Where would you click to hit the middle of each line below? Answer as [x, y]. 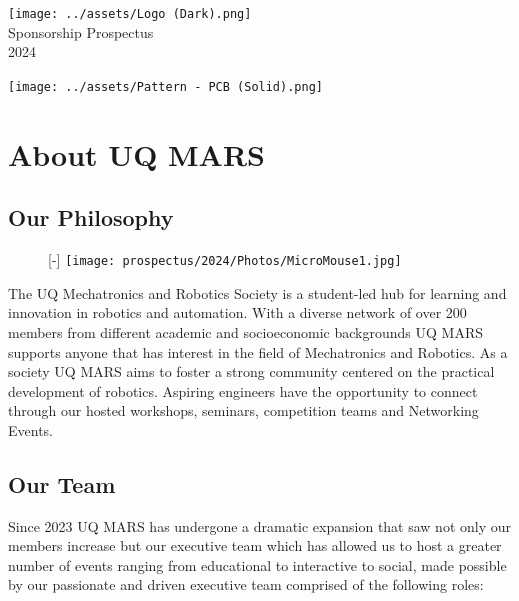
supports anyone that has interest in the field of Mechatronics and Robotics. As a [258, 351]
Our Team [62, 483]
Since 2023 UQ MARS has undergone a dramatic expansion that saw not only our [260, 525]
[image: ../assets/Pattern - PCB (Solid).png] [165, 86]
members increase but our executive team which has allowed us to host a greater [255, 545]
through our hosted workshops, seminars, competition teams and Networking [243, 410]
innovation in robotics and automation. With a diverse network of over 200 [237, 312]
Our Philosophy [91, 217]
